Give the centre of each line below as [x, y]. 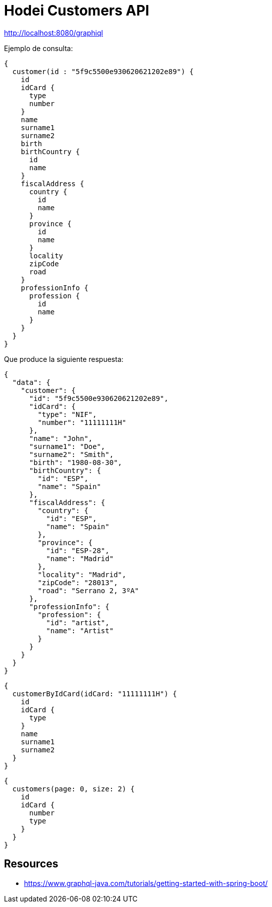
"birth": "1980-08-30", [76, 462]
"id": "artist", [78, 622]
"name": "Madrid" [80, 558]
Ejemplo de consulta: [38, 48]
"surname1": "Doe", [67, 446]
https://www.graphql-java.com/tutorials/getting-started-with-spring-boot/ [146, 883]
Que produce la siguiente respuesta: [64, 359]
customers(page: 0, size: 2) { [73, 789]
